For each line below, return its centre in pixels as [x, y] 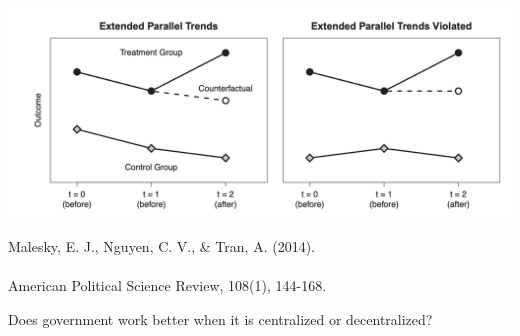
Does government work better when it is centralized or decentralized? [220, 319]
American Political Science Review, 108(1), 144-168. [167, 285]
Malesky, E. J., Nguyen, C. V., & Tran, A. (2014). [161, 246]
